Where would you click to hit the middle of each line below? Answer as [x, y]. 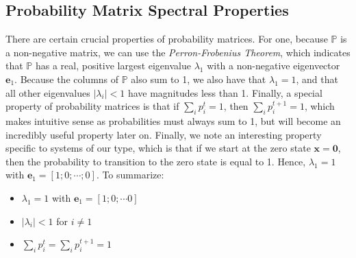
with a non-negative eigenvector [274, 66]
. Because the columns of [67, 79]
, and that [317, 79]
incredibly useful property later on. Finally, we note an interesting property [164, 134]
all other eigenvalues [48, 92]
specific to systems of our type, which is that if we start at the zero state [158, 148]
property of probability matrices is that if [92, 106]
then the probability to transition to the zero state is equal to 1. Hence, [156, 161]
